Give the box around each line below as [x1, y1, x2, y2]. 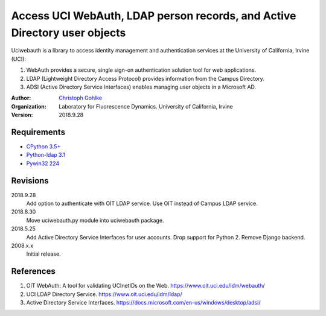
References [11, 266, 56, 277]
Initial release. [26, 250, 61, 258]
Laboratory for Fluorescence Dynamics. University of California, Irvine [59, 103, 233, 110]
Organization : [11, 103, 46, 110]
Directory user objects [11, 26, 126, 39]
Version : [11, 112, 33, 119]
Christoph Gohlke [59, 94, 103, 102]
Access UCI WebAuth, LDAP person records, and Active [11, 9, 296, 22]
